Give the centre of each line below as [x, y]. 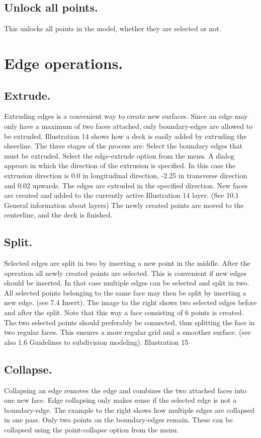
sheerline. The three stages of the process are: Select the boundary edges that [123, 146]
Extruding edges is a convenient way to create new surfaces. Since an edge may [126, 116]
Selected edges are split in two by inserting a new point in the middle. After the [127, 263]
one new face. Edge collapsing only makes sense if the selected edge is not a [120, 400]
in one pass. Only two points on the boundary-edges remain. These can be [118, 420]
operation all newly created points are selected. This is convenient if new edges [125, 273]
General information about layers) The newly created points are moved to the [124, 205]
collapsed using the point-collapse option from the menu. [92, 430]
